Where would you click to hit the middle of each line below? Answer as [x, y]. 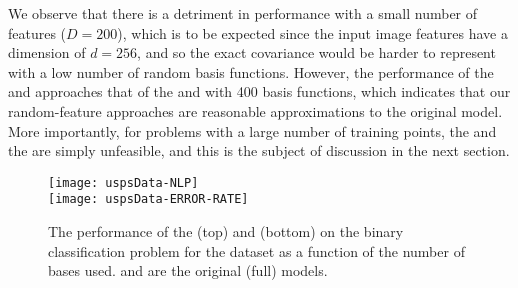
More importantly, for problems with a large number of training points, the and [252, 130]
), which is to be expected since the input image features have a [312, 32]
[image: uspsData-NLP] [123, 182]
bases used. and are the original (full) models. [188, 270]
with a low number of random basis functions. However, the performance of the [251, 71]
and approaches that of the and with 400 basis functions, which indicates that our [259, 91]
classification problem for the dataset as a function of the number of [256, 250]
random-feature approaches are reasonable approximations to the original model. [255, 110]
